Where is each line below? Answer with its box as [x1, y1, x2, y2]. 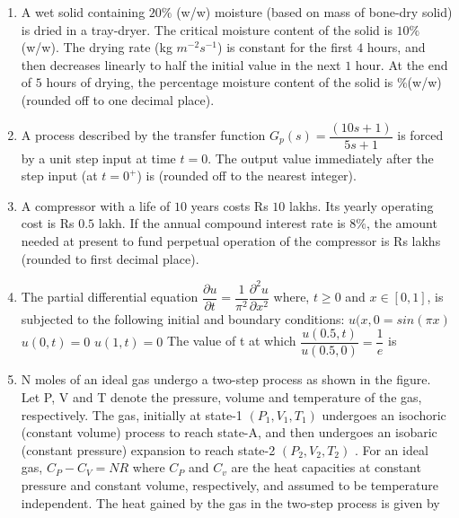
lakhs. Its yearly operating [289, 196, 434, 215]
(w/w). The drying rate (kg [21, 38, 172, 57]
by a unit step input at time [21, 148, 176, 167]
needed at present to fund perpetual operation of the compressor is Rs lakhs [21, 232, 441, 250]
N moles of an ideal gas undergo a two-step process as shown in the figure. [21, 370, 431, 389]
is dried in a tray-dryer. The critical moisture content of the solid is [21, 20, 393, 39]
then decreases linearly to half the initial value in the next [21, 55, 341, 74]
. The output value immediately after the [207, 148, 434, 167]
